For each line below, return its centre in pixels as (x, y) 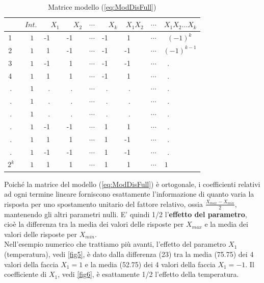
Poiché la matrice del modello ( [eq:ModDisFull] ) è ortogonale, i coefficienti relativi (132, 184)
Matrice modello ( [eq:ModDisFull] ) (102, 6)
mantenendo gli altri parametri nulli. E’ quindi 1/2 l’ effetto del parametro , (126, 214)
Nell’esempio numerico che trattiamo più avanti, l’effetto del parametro (115, 244)
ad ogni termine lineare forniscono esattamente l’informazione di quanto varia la (129, 194)
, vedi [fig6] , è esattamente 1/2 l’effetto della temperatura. (148, 274)
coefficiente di (25, 274)
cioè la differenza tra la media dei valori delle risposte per (94, 224)
